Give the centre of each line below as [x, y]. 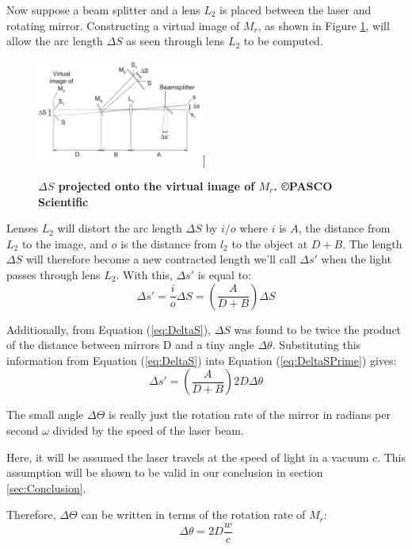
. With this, [144, 274]
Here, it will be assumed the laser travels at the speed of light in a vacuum [188, 457]
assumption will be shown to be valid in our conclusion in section [165, 472]
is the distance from [169, 243]
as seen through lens [175, 41]
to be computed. [283, 41]
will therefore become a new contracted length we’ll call [161, 259]
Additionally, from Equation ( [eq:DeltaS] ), [109, 329]
